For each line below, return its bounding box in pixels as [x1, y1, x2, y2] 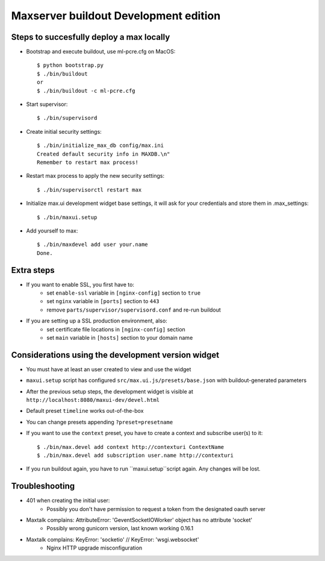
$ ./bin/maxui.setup [37, 214, 97, 221]
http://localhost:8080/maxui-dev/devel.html [26, 396, 160, 404]
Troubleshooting [11, 481, 75, 491]
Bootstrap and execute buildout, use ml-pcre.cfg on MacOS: [26, 48, 176, 55]
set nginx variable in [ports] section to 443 [46, 298, 159, 305]
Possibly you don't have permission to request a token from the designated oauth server [46, 505, 266, 512]
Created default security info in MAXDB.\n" [37, 151, 171, 157]
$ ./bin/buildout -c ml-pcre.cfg [37, 87, 135, 94]
